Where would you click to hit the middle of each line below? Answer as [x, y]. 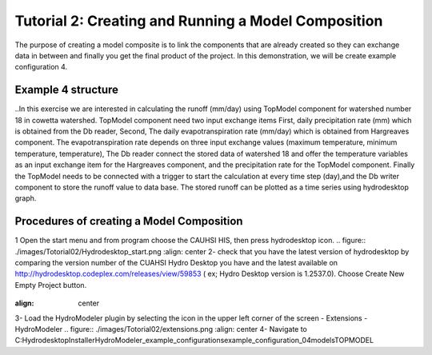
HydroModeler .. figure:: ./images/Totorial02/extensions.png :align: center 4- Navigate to [161, 329]
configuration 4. [41, 67]
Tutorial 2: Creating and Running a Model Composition [199, 21]
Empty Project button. [51, 285]
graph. [26, 198]
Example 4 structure [67, 90]
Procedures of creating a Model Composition [129, 221]
